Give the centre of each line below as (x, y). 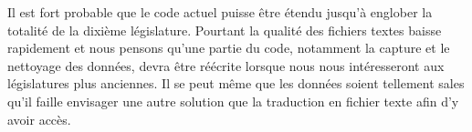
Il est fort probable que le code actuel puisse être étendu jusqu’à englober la (220, 12)
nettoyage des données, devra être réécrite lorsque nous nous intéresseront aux (226, 65)
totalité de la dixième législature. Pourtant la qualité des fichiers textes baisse (225, 30)
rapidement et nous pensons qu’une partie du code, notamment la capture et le (229, 48)
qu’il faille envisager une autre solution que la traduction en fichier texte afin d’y (233, 101)
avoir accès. (39, 119)
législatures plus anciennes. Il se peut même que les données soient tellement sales (236, 83)
